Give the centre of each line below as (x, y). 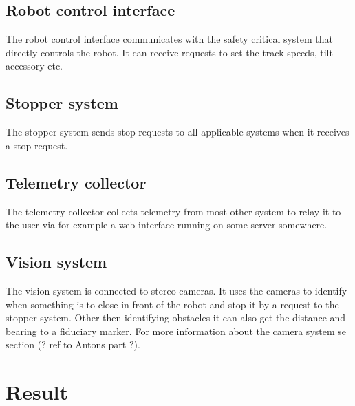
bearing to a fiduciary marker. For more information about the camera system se (176, 331)
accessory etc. (34, 66)
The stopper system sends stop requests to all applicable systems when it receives (177, 132)
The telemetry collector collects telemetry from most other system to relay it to (173, 211)
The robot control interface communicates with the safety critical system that (170, 39)
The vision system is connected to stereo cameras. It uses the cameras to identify (176, 290)
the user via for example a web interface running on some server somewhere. (166, 225)
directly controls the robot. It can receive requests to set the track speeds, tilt (169, 52)
